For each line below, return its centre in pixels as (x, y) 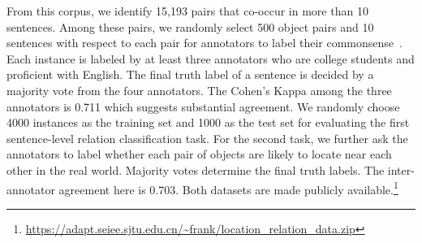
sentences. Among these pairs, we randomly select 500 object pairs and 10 (190, 26)
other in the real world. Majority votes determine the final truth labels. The (196, 169)
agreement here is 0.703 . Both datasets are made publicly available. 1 (228, 188)
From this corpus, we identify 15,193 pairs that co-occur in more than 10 (187, 11)
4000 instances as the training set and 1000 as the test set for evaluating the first (208, 122)
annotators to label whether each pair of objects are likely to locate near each (199, 154)
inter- (401, 169)
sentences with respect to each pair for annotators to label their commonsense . (205, 43)
